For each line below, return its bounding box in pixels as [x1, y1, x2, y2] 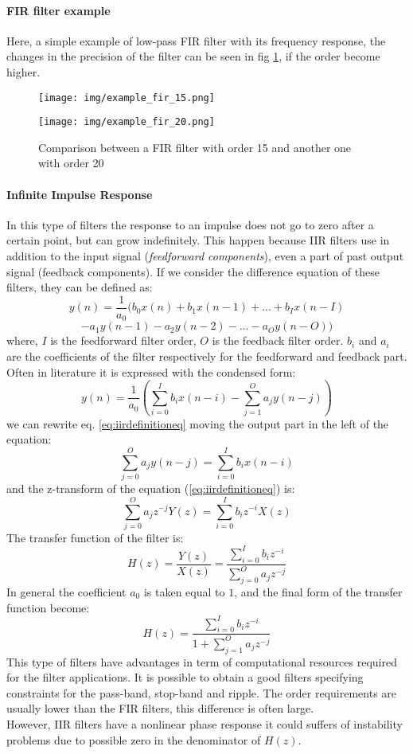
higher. [6, 63, 41, 80]
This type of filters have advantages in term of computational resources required [6, 653, 397, 670]
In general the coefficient [6, 583, 127, 600]
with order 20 [38, 154, 104, 171]
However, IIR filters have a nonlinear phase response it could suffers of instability [6, 715, 403, 732]
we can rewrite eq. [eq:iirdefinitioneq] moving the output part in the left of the [6, 415, 389, 432]
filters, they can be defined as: [6, 279, 153, 295]
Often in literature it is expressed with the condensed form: [6, 363, 296, 380]
